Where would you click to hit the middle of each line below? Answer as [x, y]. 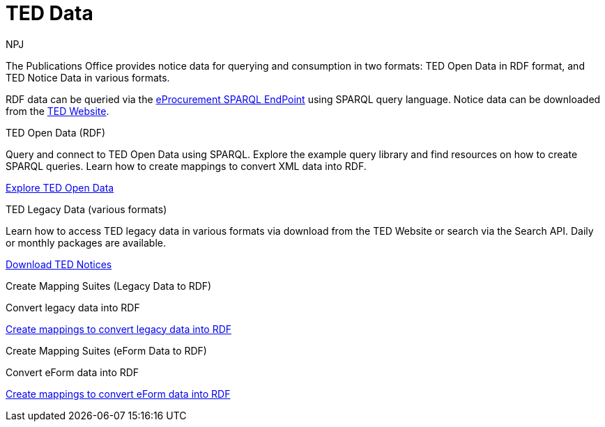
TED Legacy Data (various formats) [86, 209]
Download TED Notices [59, 264]
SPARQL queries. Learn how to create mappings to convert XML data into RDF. [186, 166]
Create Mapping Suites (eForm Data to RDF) [106, 350]
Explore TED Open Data [60, 187]
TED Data [49, 13]
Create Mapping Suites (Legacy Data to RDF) [109, 286]
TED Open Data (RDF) [56, 132]
